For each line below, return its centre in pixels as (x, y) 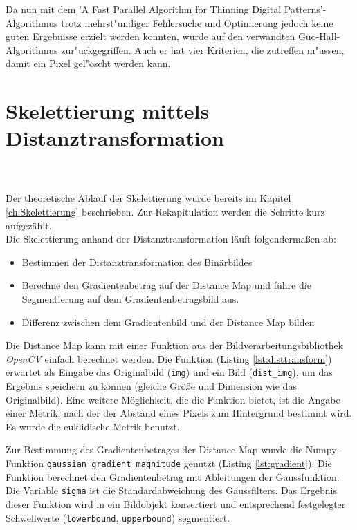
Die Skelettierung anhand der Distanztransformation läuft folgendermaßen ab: (171, 239)
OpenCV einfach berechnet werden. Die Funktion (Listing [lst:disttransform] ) (169, 358)
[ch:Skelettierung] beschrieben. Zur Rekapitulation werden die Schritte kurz (165, 212)
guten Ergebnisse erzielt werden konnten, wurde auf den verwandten (150, 36)
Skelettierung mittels (108, 111)
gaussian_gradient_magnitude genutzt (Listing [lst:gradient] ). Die (189, 463)
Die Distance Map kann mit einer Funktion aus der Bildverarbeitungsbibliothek (175, 345)
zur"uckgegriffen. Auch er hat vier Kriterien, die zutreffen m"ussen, (203, 49)
